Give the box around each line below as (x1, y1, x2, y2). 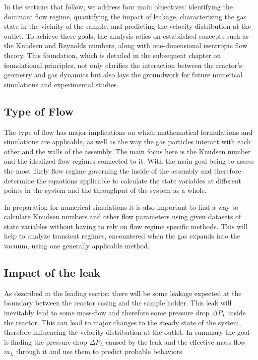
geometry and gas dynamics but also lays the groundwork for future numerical (4, 69, 243, 80)
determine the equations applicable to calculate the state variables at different (4, 175, 241, 185)
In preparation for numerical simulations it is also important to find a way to (4, 201, 239, 212)
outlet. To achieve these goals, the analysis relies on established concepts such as (4, 30, 249, 41)
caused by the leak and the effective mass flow (106, 336, 246, 347)
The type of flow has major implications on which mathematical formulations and (4, 126, 253, 137)
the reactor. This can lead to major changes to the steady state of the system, (4, 317, 241, 327)
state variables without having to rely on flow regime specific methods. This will (4, 221, 248, 231)
